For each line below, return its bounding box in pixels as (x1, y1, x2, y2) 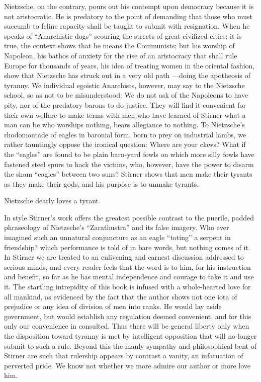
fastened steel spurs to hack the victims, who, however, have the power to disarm (4, 159, 254, 169)
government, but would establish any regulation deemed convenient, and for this (4, 311, 251, 321)
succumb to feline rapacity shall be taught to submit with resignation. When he (4, 21, 250, 31)
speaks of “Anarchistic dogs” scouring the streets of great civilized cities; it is (4, 30, 242, 41)
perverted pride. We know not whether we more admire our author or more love (4, 360, 250, 370)
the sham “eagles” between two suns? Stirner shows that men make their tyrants (4, 169, 252, 179)
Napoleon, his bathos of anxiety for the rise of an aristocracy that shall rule (4, 50, 237, 60)
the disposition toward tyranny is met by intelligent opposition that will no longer (4, 331, 257, 341)
